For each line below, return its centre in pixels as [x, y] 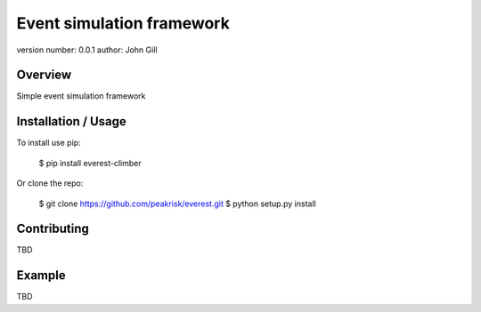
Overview [44, 75]
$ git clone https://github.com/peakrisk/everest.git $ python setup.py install [177, 204]
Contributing [53, 229]
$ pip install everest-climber [90, 163]
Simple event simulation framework [81, 96]
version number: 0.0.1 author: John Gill [87, 50]
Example [41, 276]
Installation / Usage [71, 121]
